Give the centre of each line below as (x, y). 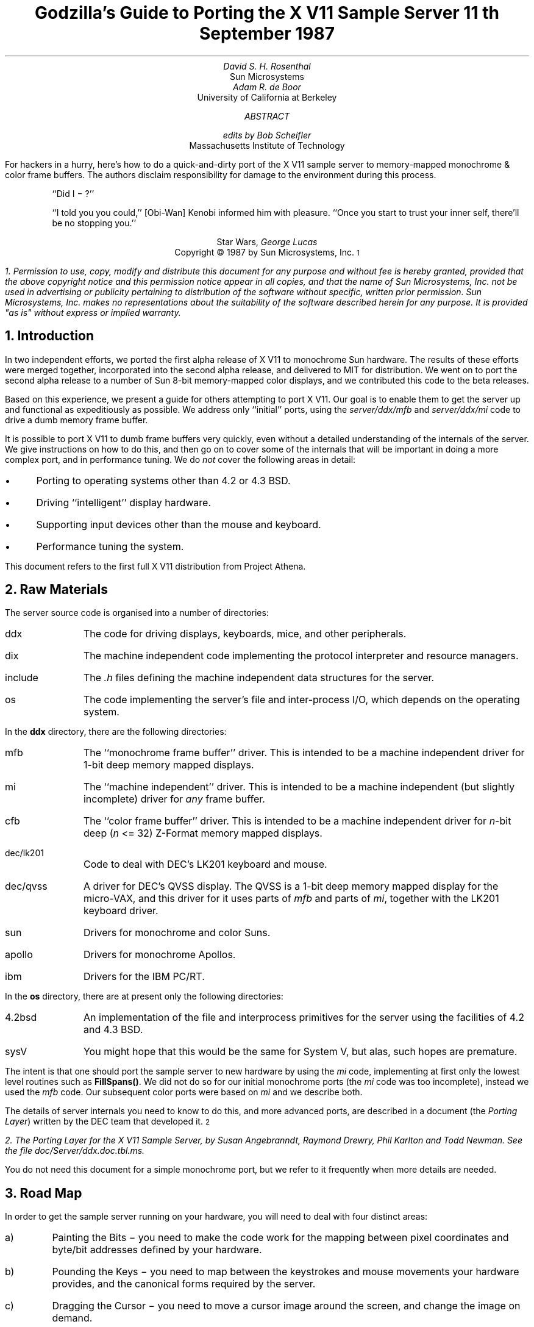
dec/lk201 (24, 853)
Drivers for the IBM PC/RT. (144, 977)
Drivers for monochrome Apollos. (160, 955)
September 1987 (267, 34)
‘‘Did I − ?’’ (73, 193)
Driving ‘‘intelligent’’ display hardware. (123, 502)
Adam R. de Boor (267, 87)
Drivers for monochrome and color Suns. (177, 933)
